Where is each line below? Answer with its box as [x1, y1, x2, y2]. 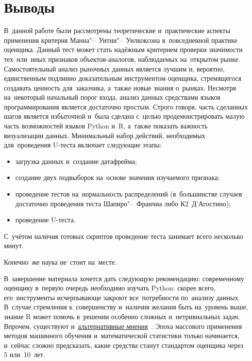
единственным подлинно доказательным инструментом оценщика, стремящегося [4, 73, 241, 83]
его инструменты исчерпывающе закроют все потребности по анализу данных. [4, 292, 240, 302]
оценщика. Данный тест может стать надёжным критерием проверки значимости [4, 44, 243, 54]
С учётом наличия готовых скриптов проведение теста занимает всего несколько [4, 231, 243, 241]
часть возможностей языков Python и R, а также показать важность [4, 121, 208, 131]
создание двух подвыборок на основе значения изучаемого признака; [15, 172, 220, 182]
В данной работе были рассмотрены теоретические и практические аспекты [4, 25, 230, 36]
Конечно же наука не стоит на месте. [4, 257, 117, 267]
